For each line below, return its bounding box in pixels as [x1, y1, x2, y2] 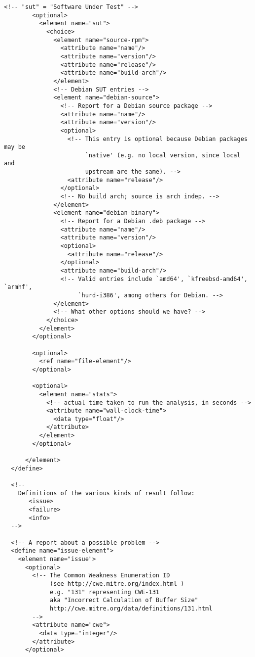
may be [4, 143, 25, 151]
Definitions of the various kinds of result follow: [18, 489, 195, 497]
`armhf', [4, 283, 33, 291]
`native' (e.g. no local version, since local [85, 151, 241, 159]
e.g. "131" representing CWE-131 [50, 588, 159, 596]
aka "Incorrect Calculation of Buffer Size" [50, 597, 198, 604]
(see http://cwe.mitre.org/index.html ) [50, 580, 184, 587]
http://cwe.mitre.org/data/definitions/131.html [50, 605, 213, 612]
